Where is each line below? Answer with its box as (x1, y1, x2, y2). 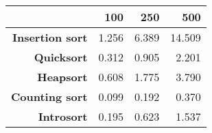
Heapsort (37, 69, 88, 85)
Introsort (38, 108, 88, 124)
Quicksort (34, 49, 88, 65)
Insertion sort (12, 29, 88, 45)
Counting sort (11, 89, 88, 104)
